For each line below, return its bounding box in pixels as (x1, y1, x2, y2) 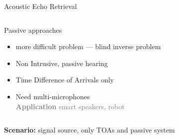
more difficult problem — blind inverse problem (15, 41, 161, 52)
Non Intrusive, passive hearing (15, 58, 108, 68)
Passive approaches (4, 24, 62, 35)
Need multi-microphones (15, 91, 90, 101)
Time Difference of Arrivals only (15, 74, 114, 85)
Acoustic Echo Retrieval (4, 1, 77, 11)
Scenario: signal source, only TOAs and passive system (4, 125, 175, 135)
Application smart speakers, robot (15, 101, 125, 111)
